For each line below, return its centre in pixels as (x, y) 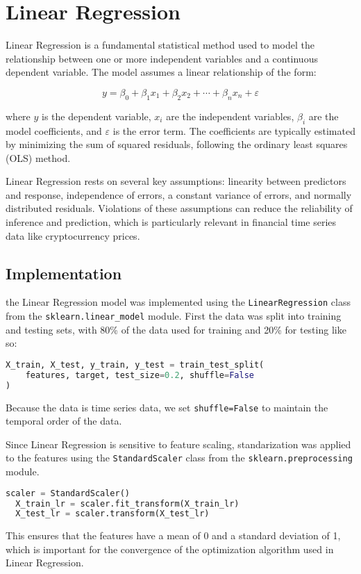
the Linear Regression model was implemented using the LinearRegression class (178, 302)
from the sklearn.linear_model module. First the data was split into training (174, 316)
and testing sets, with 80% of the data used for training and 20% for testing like (176, 329)
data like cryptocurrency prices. (73, 235)
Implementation (64, 273)
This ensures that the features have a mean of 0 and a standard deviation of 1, (173, 535)
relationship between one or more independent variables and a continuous (162, 58)
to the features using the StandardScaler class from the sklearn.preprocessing (179, 458)
